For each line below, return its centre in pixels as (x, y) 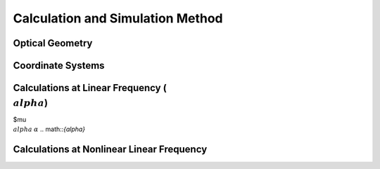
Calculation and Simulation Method (118, 18)
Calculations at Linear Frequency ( (90, 88)
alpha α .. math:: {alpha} (49, 129)
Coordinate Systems (59, 66)
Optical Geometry (53, 43)
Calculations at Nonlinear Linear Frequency (110, 149)
